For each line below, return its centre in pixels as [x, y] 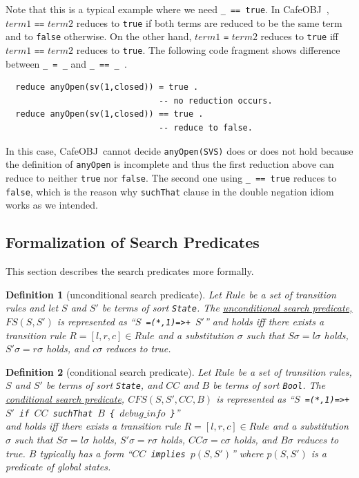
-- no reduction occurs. [215, 101]
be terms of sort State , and [104, 385]
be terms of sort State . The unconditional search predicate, [227, 308]
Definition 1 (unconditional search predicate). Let [114, 294]
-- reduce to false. [205, 128]
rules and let [32, 308]
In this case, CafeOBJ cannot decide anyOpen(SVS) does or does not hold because [179, 150]
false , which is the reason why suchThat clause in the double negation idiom [170, 191]
